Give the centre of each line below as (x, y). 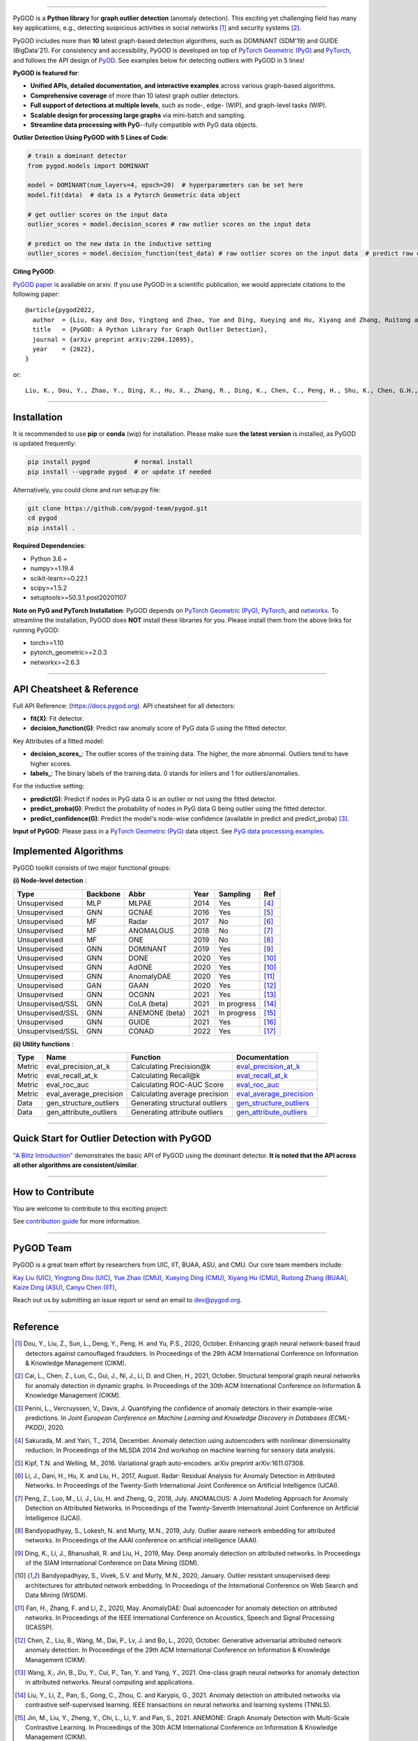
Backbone (103, 893)
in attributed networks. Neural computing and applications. (110, 1683)
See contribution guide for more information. (77, 1221)
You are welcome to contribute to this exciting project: (91, 1208)
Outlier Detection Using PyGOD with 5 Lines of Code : (91, 138)
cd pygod (42, 518)
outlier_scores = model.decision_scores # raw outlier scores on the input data (169, 224)
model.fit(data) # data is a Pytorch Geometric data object (134, 195)
